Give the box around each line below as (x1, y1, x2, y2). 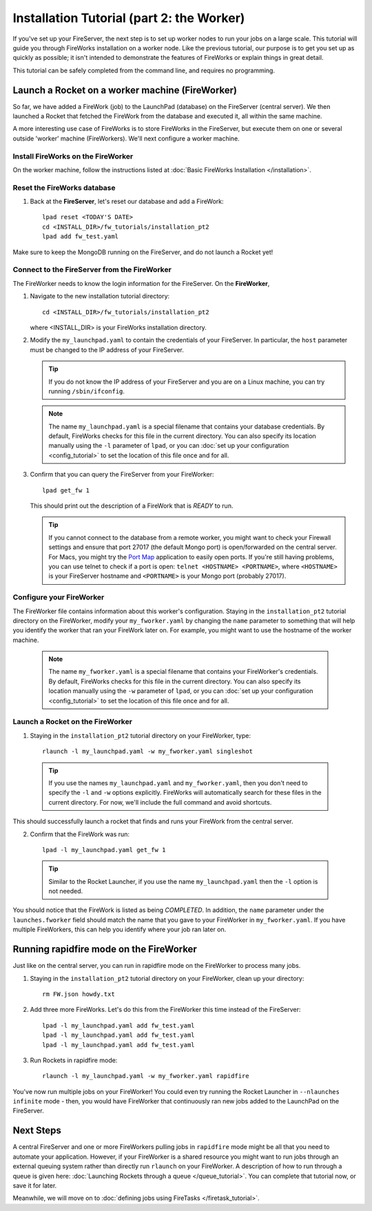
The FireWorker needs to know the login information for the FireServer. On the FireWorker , (12, 279, 270, 287)
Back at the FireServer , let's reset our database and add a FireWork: (30, 197, 224, 206)
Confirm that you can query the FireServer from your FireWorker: (30, 470, 214, 479)
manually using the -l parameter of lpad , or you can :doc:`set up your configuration (48, 442, 289, 450)
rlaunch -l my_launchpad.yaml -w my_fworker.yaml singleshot (42, 747, 253, 756)
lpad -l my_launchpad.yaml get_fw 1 (42, 846, 166, 853)
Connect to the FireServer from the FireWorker (12, 265, 172, 275)
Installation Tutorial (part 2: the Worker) (12, 10, 245, 25)
